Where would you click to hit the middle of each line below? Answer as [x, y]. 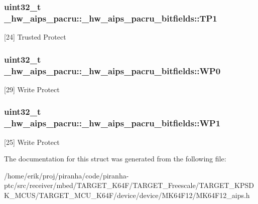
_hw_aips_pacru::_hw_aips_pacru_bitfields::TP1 [111, 18]
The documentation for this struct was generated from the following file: [115, 159]
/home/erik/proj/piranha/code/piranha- [67, 175]
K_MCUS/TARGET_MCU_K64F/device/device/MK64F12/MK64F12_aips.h [127, 195]
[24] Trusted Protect [35, 37]
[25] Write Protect [32, 142]
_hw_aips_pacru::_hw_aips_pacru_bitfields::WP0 [112, 70]
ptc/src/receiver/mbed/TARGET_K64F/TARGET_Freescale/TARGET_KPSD [129, 185]
